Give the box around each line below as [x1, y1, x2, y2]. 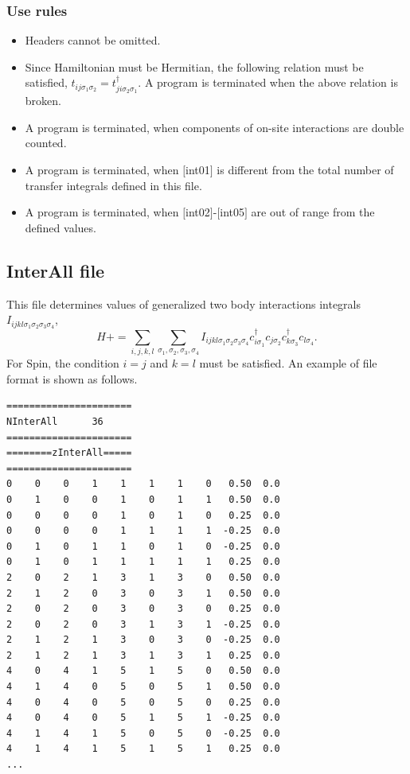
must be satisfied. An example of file [199, 355, 377, 371]
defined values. [25, 219, 96, 235]
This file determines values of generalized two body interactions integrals [6, 295, 361, 312]
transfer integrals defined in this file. [25, 177, 202, 193]
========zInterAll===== [6, 447, 132, 459]
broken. [25, 92, 61, 109]
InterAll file [6, 258, 105, 282]
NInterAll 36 [6, 415, 103, 427]
